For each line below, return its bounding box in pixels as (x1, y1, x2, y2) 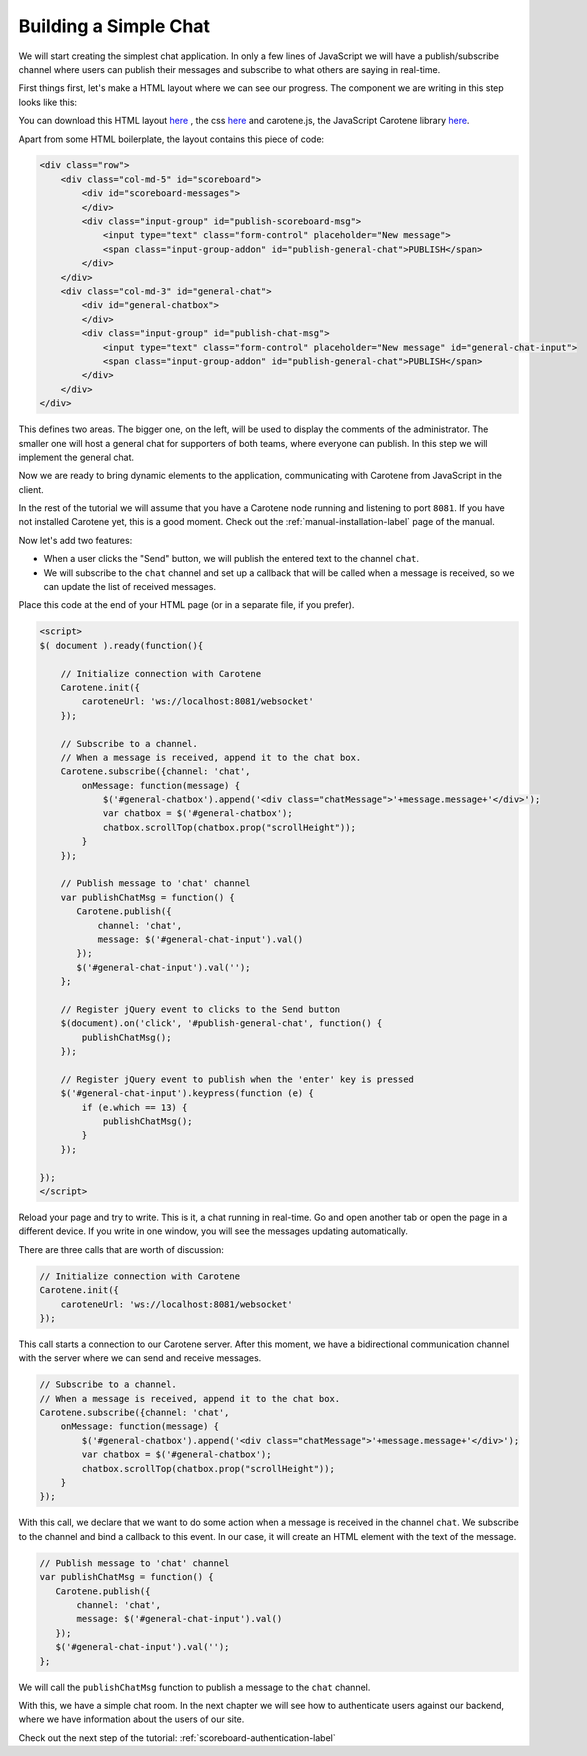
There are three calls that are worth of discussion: (18, 1243, 225, 1255)
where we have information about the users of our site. (18, 1713, 245, 1725)
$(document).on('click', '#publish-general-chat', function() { (60, 1018, 383, 1029)
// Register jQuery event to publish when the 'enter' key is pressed (60, 1073, 415, 1085)
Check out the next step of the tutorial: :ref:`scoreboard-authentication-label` (18, 1731, 337, 1744)
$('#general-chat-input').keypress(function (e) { (60, 1088, 314, 1099)
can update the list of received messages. (43, 581, 217, 593)
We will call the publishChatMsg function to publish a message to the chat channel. (18, 1681, 371, 1693)
